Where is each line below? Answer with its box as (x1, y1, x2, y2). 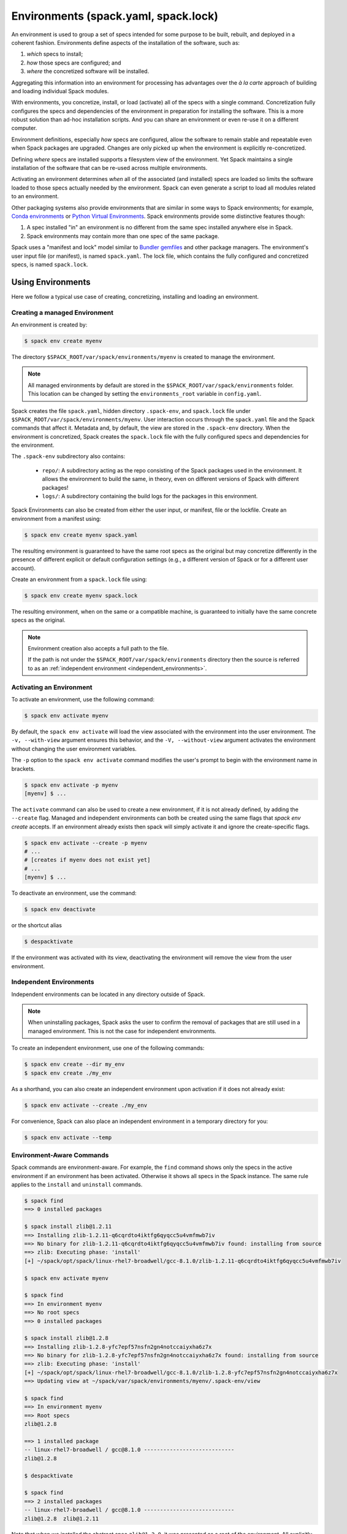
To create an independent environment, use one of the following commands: (11, 1044, 205, 1052)
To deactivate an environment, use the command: (11, 890, 137, 897)
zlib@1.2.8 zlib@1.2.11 (24, 1515, 99, 1522)
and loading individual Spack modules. (11, 87, 109, 94)
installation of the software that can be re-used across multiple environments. (11, 164, 208, 172)
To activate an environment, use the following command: (11, 696, 154, 703)
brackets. (11, 765, 36, 773)
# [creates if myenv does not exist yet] (24, 857, 151, 863)
